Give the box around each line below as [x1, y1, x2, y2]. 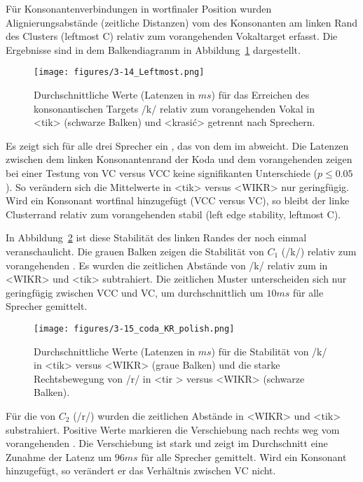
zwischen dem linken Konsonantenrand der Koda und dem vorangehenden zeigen [6, 152, 352, 166]
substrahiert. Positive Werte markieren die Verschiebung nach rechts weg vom [6, 422, 340, 437]
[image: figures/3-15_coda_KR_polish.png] [34, 323, 235, 334]
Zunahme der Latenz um [6, 449, 112, 464]
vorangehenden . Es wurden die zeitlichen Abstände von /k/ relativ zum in [6, 257, 328, 272]
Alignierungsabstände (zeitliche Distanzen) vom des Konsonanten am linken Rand [6, 15, 358, 29]
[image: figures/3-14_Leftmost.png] [34, 67, 205, 78]
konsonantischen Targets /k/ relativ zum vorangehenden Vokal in [34, 101, 315, 115]
